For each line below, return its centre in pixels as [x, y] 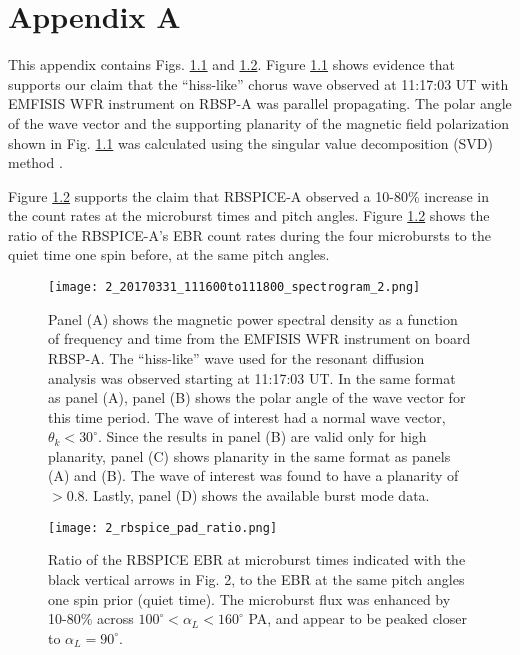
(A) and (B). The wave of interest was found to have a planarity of [253, 475]
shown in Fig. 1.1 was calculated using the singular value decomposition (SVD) [251, 142]
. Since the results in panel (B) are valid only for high [262, 436]
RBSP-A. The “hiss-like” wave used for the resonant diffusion [236, 357]
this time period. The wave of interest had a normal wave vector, [247, 416]
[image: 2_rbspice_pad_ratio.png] [163, 527]
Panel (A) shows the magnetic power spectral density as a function [253, 318]
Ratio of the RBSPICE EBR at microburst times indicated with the [257, 559]
